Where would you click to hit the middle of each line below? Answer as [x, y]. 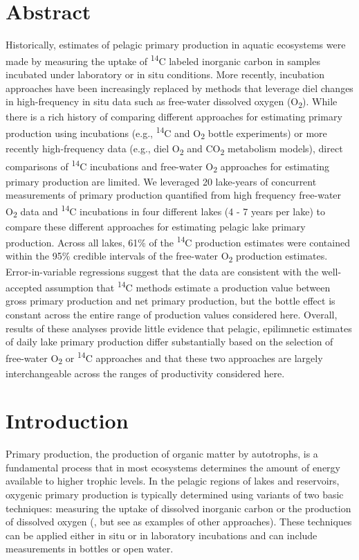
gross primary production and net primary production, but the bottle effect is [171, 301]
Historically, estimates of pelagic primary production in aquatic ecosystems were [176, 45]
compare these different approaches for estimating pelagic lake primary [156, 226]
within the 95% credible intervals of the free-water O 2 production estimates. [167, 257]
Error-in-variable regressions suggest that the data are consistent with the [162, 271]
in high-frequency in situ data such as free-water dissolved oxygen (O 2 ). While [172, 102]
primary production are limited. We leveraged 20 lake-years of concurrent [161, 181]
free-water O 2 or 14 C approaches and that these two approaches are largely [164, 358]
